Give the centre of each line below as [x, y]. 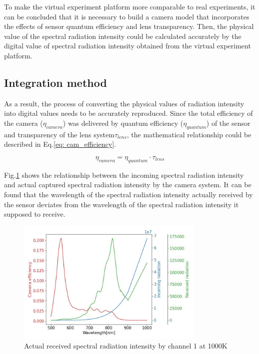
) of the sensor [228, 123]
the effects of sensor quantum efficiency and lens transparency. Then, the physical [129, 26]
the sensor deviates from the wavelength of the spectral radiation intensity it [121, 204]
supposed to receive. [35, 214]
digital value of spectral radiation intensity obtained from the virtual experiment [127, 46]
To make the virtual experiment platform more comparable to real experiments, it [130, 6]
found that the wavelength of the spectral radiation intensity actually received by [128, 194]
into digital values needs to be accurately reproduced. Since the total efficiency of [128, 113]
